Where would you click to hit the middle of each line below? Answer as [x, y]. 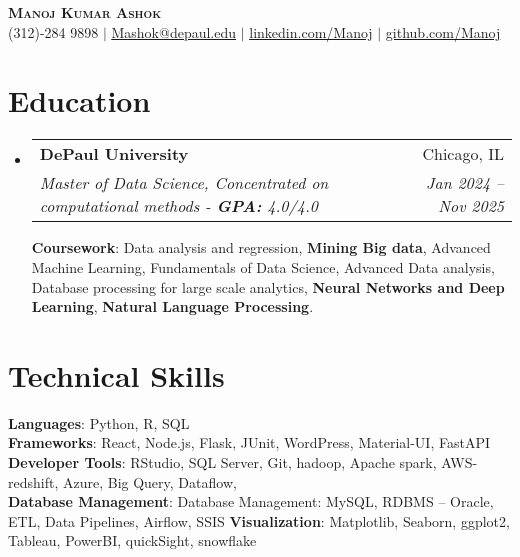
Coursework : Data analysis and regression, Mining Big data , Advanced [261, 247]
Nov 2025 [471, 206]
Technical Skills [116, 374]
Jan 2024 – [465, 183]
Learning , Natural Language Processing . [172, 306]
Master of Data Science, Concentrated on [184, 183]
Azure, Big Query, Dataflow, [149, 481]
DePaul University [114, 154]
